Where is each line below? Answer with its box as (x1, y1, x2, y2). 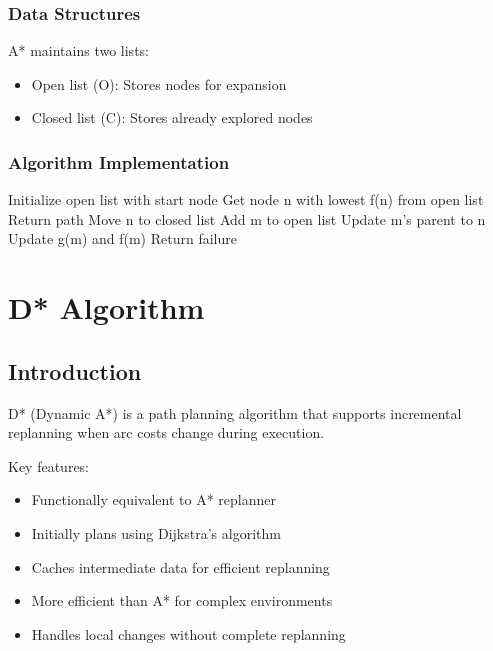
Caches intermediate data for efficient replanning (31, 556, 330, 577)
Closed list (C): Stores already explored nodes (31, 107, 313, 128)
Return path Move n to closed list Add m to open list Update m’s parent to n (8, 208, 486, 229)
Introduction (8, 355, 142, 386)
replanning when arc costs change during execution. (8, 422, 325, 443)
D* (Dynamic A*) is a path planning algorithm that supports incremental (8, 402, 462, 423)
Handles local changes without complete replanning (31, 623, 346, 644)
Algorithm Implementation (8, 149, 230, 174)
